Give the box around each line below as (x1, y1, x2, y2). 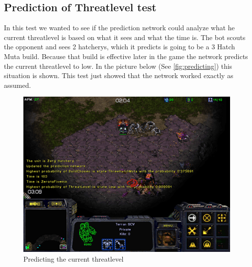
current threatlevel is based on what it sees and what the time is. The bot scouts (4, 32, 246, 42)
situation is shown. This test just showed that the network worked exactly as (4, 70, 233, 81)
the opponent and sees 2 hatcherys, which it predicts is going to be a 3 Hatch (4, 41, 235, 52)
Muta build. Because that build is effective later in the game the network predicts (4, 51, 248, 61)
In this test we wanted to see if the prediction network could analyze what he (4, 22, 235, 33)
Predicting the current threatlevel (23, 253, 124, 264)
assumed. (4, 80, 31, 90)
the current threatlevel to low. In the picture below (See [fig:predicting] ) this (4, 61, 233, 71)
